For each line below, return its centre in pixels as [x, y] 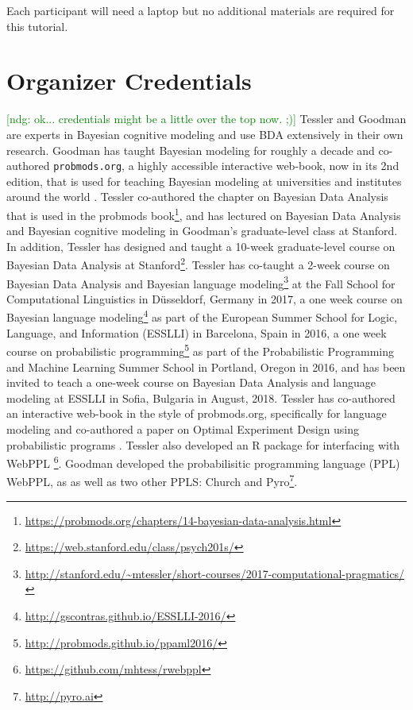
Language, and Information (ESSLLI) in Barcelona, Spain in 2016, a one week [197, 332]
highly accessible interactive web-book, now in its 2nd [268, 166]
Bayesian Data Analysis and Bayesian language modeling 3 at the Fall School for [201, 282]
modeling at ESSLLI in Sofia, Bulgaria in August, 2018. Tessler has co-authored [201, 397]
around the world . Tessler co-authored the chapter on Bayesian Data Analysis [197, 197]
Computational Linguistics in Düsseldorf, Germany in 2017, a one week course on [205, 298]
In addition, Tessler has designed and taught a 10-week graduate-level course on [201, 246]
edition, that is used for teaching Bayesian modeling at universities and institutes [204, 181]
